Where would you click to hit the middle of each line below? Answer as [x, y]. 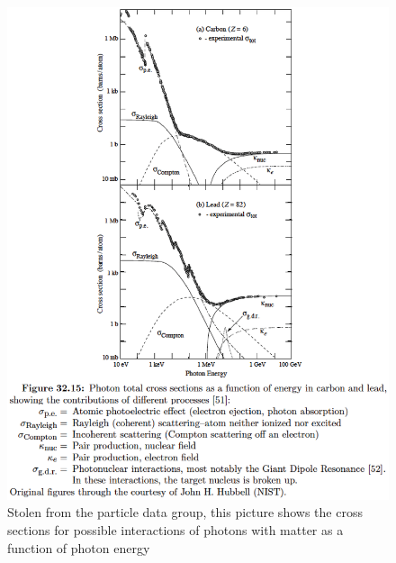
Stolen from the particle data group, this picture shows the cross [185, 512]
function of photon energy [79, 547]
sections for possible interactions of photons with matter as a [175, 530]
